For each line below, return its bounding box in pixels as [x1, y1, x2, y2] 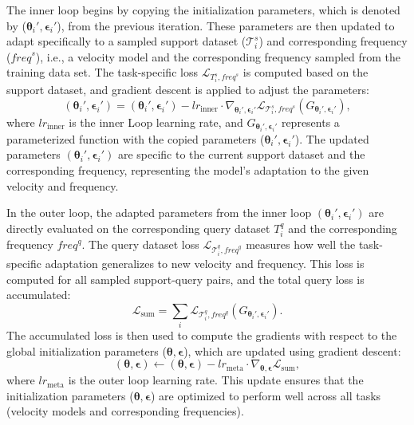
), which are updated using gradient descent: [183, 342, 401, 359]
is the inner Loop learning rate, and [69, 113, 243, 130]
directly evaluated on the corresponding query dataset [6, 219, 270, 236]
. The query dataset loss [81, 236, 199, 253]
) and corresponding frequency [258, 33, 408, 49]
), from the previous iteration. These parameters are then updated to [57, 17, 395, 33]
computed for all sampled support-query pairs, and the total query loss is [6, 270, 365, 287]
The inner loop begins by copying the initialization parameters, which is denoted [6, 2, 400, 18]
